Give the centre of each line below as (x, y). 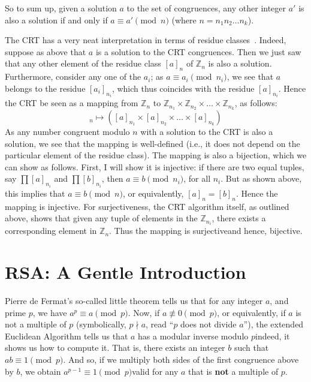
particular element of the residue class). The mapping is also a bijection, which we (156, 155)
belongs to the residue (45, 88)
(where (184, 19)
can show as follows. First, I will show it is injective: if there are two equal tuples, (155, 166)
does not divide (209, 324)
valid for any (155, 371)
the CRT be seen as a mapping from (72, 103)
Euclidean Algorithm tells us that (67, 336)
